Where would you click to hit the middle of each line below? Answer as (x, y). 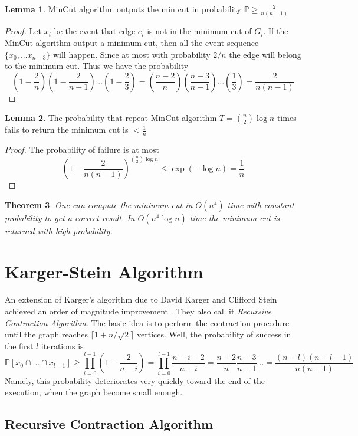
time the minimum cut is (234, 217)
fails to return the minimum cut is (67, 130)
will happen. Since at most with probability (132, 54)
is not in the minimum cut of (199, 31)
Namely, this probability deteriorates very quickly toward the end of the (135, 380)
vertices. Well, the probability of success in (214, 334)
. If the (276, 31)
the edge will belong (265, 54)
